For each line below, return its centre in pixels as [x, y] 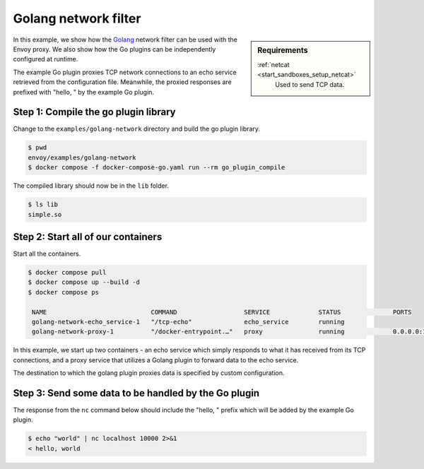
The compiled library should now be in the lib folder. [91, 186]
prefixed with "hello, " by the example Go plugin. [84, 92]
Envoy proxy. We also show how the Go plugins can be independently [114, 49]
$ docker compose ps [63, 292]
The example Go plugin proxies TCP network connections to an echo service [125, 72]
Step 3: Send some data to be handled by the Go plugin [136, 393]
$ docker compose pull [67, 273]
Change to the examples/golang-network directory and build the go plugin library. [137, 129]
